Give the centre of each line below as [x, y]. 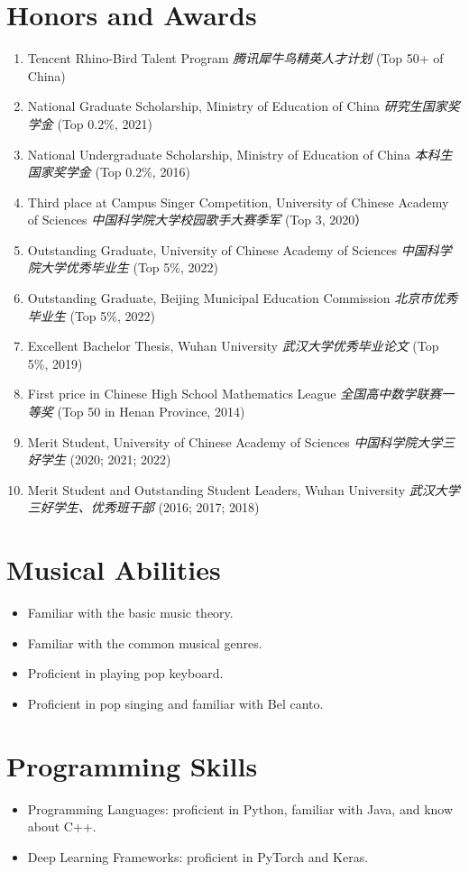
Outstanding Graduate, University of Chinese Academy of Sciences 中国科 [233, 249]
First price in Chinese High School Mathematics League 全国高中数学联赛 [234, 394]
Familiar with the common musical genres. [145, 643]
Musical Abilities [114, 569]
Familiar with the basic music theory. [130, 613]
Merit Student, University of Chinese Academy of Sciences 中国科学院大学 [235, 441]
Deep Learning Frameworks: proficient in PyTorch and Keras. [198, 856]
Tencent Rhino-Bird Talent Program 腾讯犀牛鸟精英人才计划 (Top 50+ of [235, 58]
